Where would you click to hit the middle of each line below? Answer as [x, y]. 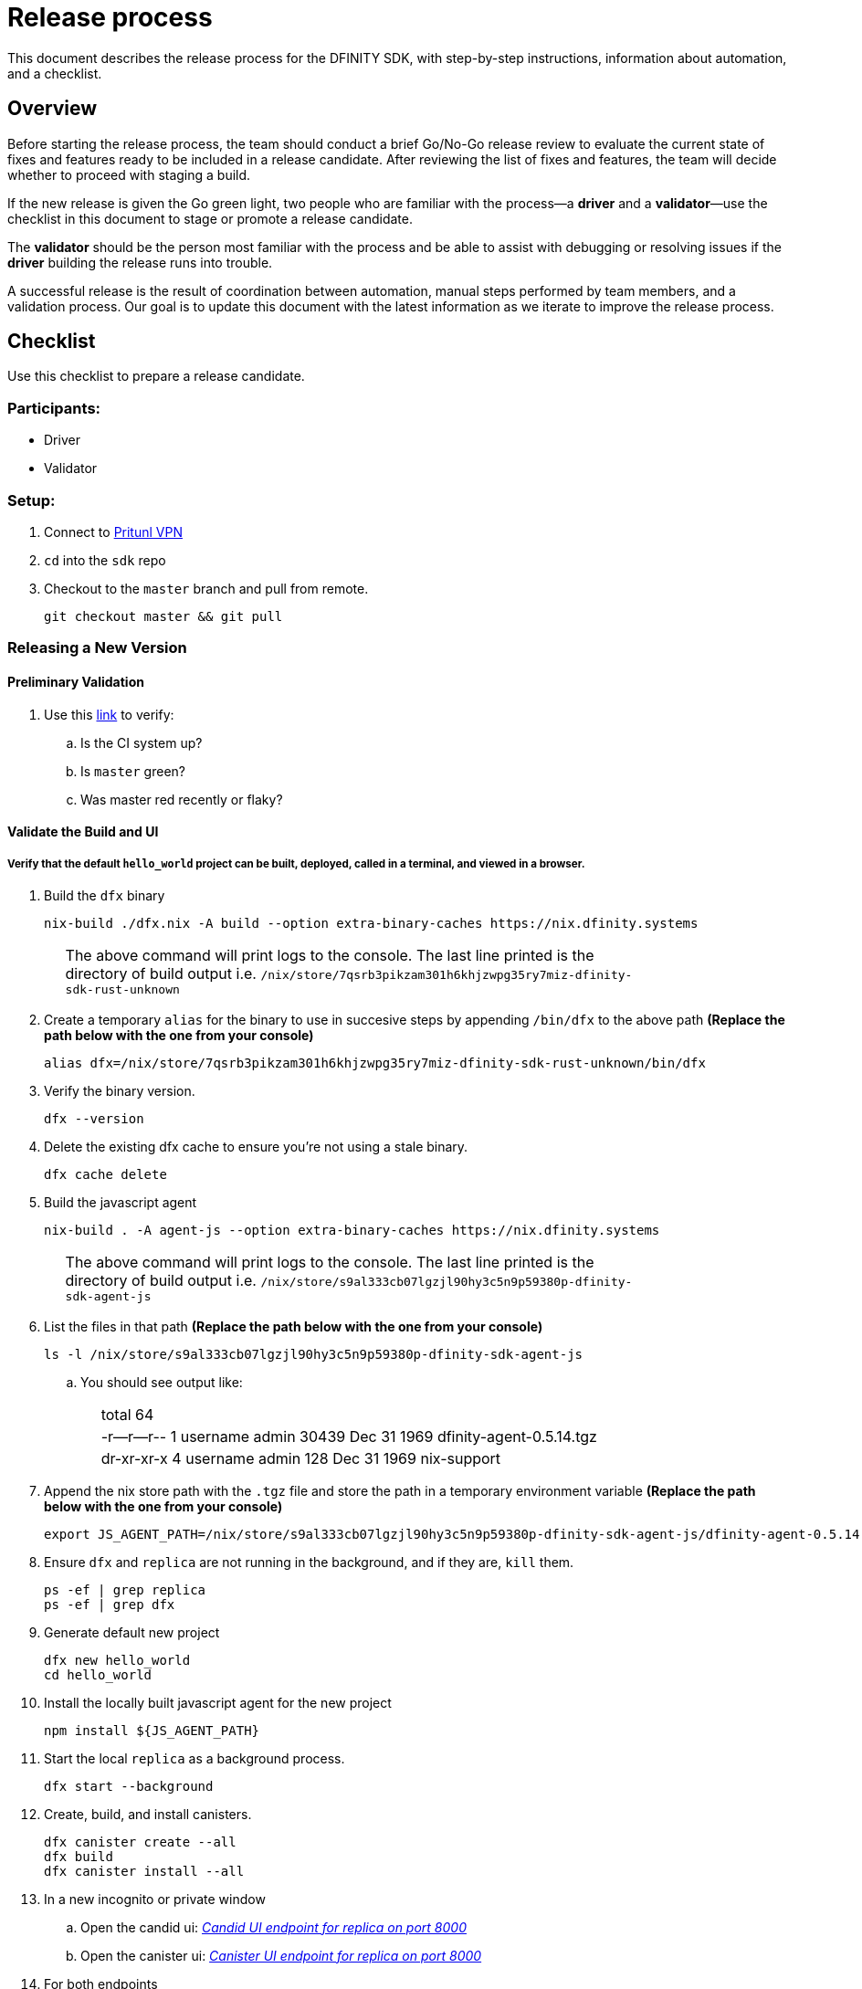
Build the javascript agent [121, 1202]
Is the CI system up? [142, 742]
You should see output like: [162, 1382]
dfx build [79, 1856]
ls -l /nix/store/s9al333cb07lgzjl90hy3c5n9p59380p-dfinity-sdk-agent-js [314, 1354]
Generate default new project [132, 1632]
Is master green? [133, 771]
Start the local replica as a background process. [194, 1758]
